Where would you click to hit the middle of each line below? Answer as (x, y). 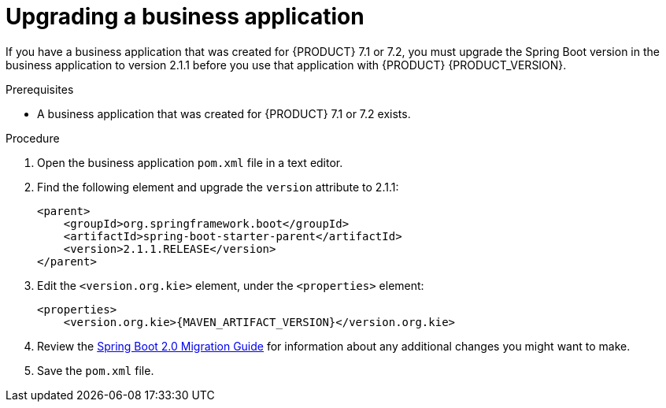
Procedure (33, 138)
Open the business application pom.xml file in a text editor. (190, 162)
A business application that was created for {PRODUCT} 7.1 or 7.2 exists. (224, 113)
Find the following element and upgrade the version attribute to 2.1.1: (218, 187)
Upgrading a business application (185, 17)
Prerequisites (40, 89)
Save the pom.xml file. (96, 370)
